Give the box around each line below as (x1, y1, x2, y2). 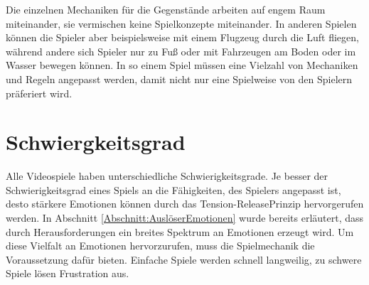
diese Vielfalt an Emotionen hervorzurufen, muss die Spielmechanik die (6, 238, 315, 253)
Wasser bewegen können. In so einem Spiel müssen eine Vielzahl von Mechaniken (6, 58, 358, 72)
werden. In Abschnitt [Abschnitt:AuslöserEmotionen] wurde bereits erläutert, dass (6, 210, 364, 225)
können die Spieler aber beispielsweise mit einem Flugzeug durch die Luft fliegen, (6, 30, 359, 45)
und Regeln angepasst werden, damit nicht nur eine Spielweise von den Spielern (6, 71, 353, 86)
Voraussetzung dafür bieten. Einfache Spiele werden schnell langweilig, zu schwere (6, 252, 362, 267)
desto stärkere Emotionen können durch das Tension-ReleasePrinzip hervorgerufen (6, 196, 364, 211)
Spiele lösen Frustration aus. (6, 266, 129, 281)
